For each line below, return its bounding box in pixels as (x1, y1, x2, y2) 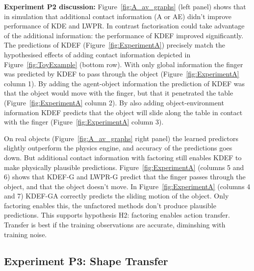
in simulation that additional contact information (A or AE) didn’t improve (4, 11, 232, 21)
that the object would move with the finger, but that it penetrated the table (4, 88, 233, 98)
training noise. (4, 229, 47, 239)
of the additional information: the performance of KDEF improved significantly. (4, 30, 244, 40)
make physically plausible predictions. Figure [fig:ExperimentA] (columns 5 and (4, 162, 244, 172)
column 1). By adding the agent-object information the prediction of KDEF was (4, 78, 245, 88)
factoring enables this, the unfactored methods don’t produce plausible (4, 200, 216, 210)
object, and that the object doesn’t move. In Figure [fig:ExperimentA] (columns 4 (4, 181, 251, 191)
